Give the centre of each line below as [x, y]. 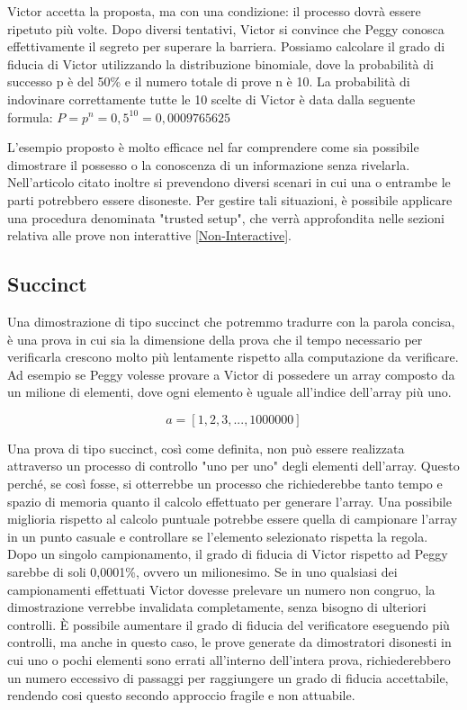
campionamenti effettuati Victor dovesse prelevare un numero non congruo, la [221, 589]
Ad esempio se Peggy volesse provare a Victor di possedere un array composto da [231, 374]
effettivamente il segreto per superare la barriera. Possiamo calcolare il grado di [226, 46]
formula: [30, 117]
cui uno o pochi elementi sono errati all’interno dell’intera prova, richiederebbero [229, 660]
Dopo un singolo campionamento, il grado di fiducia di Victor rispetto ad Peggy [228, 554]
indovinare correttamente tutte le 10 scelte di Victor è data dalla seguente [211, 99]
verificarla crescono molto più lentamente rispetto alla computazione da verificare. [233, 357]
